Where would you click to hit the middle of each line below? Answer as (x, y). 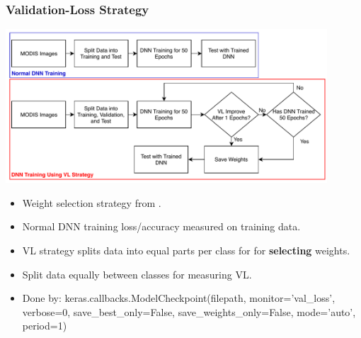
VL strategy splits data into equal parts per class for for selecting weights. (186, 250)
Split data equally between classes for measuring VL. (137, 274)
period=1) (45, 326)
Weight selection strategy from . (92, 202)
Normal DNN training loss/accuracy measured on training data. (161, 226)
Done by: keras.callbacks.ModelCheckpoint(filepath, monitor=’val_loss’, (179, 298)
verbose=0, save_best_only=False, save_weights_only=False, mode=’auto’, (189, 311)
